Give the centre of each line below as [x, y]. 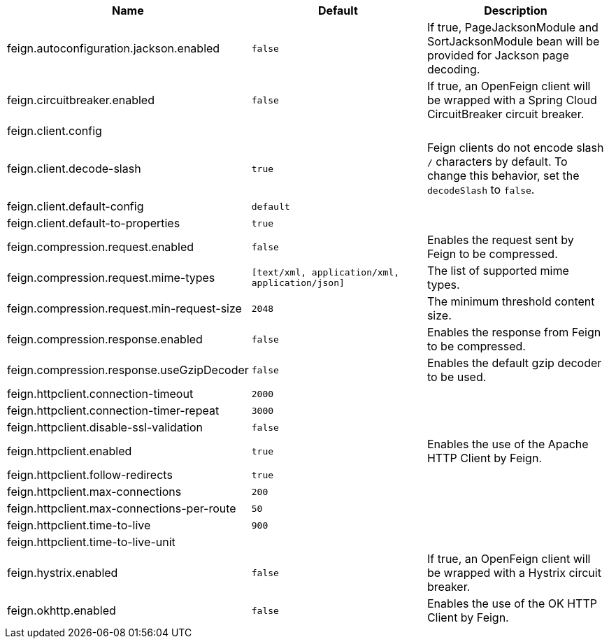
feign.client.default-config [76, 206]
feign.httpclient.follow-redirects [90, 475]
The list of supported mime [498, 271]
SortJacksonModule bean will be [513, 41]
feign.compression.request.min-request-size [124, 308]
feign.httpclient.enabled [70, 451]
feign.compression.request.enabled [101, 247]
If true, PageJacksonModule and [513, 27]
